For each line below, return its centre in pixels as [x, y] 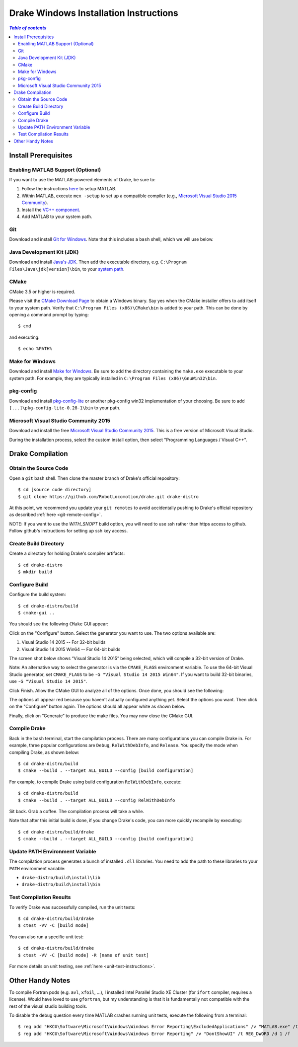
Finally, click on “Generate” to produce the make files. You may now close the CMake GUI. [101, 716]
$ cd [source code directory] [55, 490]
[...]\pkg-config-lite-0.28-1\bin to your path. [65, 408]
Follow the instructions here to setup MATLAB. [69, 189]
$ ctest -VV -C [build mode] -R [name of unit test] [83, 955]
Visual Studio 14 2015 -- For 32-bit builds [64, 642]
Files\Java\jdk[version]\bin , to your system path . [67, 269]
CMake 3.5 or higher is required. [42, 292]
